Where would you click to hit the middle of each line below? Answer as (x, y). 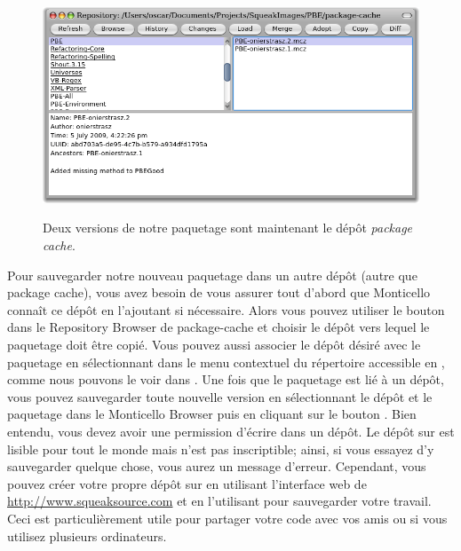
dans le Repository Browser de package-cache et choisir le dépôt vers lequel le (219, 327)
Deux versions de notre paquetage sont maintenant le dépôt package (228, 228)
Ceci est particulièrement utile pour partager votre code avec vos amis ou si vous (227, 518)
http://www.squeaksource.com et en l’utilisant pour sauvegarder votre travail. (219, 501)
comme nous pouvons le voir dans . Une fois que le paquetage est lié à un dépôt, (226, 379)
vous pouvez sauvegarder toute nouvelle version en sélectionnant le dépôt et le (220, 396)
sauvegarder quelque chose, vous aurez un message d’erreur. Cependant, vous (217, 466)
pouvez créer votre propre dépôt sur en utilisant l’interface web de (187, 483)
